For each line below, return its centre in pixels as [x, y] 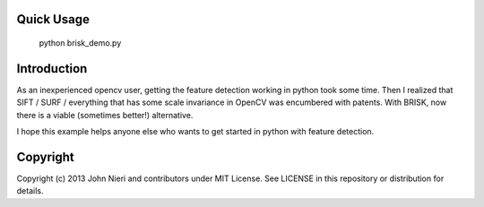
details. [30, 191]
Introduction [52, 69]
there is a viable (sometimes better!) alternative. [105, 115]
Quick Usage [53, 19]
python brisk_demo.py [80, 43]
